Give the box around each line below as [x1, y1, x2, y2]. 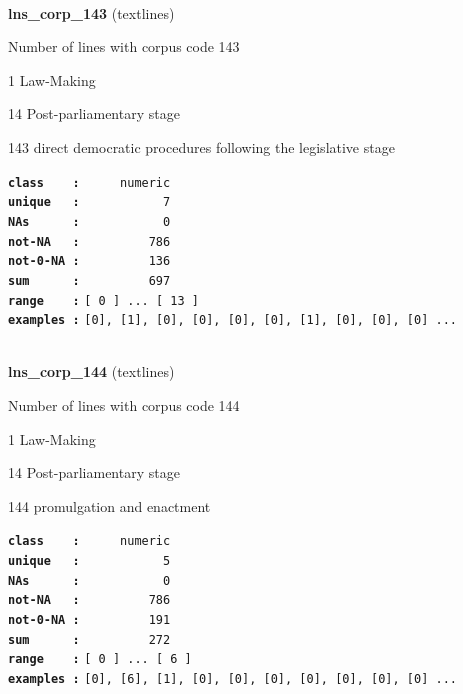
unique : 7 [8, 195, 171, 210]
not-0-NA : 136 [8, 254, 171, 269]
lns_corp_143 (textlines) [8, 2, 175, 23]
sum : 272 [8, 632, 171, 647]
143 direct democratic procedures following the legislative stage [8, 136, 395, 157]
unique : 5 [8, 554, 171, 569]
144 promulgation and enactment [8, 495, 211, 516]
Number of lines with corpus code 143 [8, 36, 240, 57]
